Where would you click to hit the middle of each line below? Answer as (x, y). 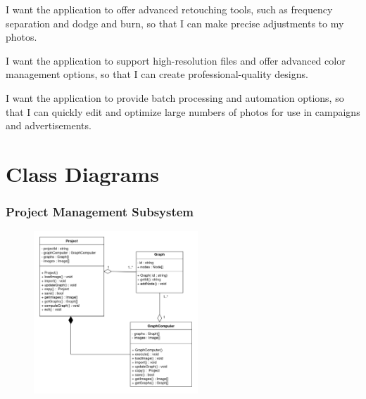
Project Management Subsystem (100, 212)
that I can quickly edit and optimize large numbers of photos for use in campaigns (183, 111)
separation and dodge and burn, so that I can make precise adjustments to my (175, 23)
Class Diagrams (82, 173)
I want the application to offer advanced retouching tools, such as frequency (169, 9)
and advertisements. (49, 125)
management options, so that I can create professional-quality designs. (157, 74)
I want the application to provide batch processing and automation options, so (175, 97)
